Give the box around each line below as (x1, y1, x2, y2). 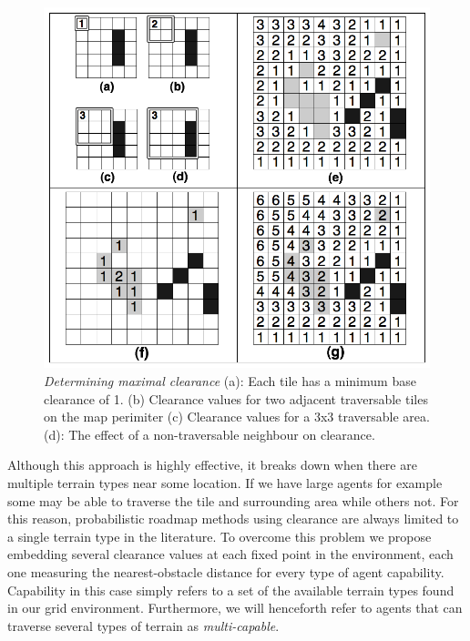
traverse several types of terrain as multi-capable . (7, 616, 280, 635)
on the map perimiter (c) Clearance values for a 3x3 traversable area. (44, 407, 430, 426)
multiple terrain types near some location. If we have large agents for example (7, 473, 443, 492)
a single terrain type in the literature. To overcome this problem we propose (7, 526, 432, 545)
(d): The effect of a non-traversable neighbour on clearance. (44, 424, 375, 443)
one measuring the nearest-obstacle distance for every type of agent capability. (7, 562, 444, 581)
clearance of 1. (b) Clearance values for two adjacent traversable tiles (44, 389, 428, 408)
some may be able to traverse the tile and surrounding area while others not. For (7, 491, 459, 510)
